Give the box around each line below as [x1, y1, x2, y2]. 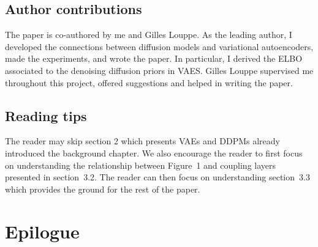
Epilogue [5, 218, 80, 243]
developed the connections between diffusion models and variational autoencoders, [5, 40, 314, 53]
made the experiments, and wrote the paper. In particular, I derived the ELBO [5, 52, 303, 65]
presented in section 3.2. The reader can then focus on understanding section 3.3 [5, 171, 310, 183]
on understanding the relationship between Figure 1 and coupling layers [5, 158, 276, 171]
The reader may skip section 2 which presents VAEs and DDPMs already [5, 135, 280, 147]
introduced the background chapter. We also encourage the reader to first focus [5, 146, 303, 159]
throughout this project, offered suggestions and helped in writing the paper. [5, 76, 293, 89]
